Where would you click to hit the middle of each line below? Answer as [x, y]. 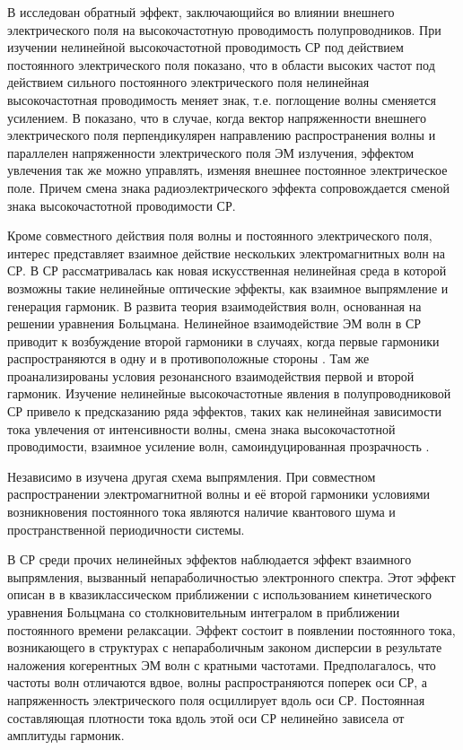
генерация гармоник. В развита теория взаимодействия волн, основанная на [214, 305]
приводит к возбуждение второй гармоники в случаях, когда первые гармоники [223, 340]
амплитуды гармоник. [66, 735]
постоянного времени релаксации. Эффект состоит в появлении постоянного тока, [231, 629]
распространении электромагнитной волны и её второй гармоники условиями [219, 494]
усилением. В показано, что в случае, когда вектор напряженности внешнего [217, 117]
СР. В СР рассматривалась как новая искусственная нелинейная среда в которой [227, 270]
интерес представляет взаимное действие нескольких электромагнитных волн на [227, 253]
